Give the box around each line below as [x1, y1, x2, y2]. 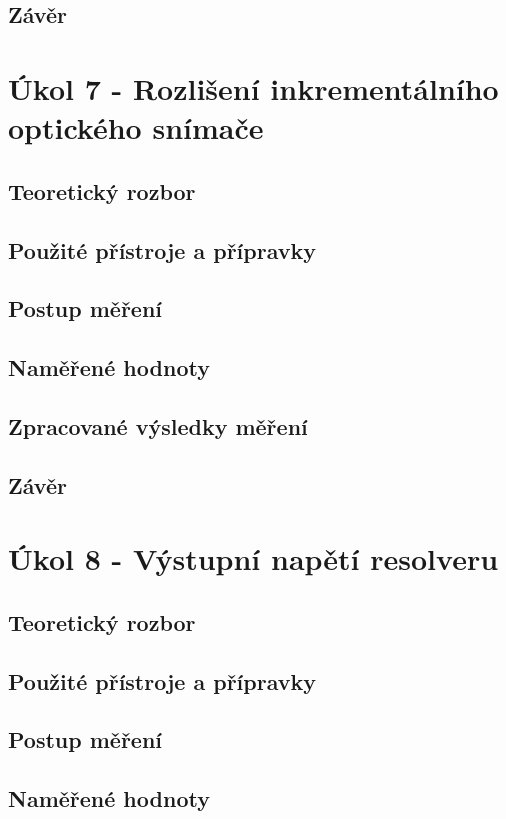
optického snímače [8, 107, 264, 148]
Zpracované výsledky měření [8, 410, 308, 441]
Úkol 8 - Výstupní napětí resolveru [8, 538, 499, 579]
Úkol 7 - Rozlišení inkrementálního [8, 67, 499, 108]
